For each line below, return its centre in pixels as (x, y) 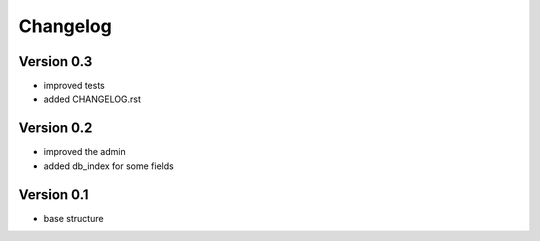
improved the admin (84, 152)
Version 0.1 (53, 194)
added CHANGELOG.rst (92, 99)
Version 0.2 (55, 128)
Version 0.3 (55, 61)
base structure (73, 218)
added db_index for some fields (108, 166)
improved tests (74, 86)
